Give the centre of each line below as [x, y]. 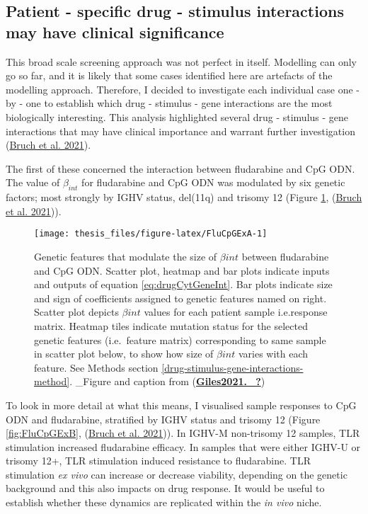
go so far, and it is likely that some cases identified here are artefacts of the [169, 75]
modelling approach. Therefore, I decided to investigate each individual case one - [183, 89]
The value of [33, 182]
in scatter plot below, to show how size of [124, 354]
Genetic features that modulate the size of [126, 256]
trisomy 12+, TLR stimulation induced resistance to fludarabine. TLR [158, 461]
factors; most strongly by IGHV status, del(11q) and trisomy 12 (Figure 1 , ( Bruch [184, 197]
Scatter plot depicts [76, 312]
